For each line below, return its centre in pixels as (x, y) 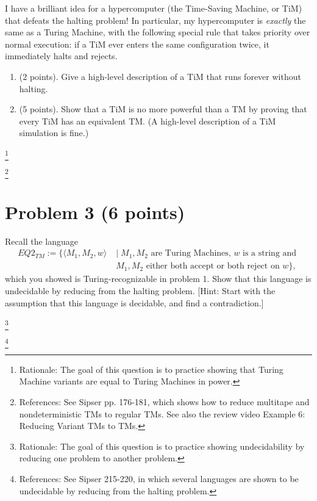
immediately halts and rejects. (61, 56)
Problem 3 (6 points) (95, 211)
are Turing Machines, (191, 254)
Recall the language (41, 241)
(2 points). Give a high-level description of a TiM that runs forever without (160, 76)
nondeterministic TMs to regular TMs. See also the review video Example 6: (162, 413)
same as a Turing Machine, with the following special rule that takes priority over (158, 32)
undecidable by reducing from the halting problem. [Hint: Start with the (140, 290)
